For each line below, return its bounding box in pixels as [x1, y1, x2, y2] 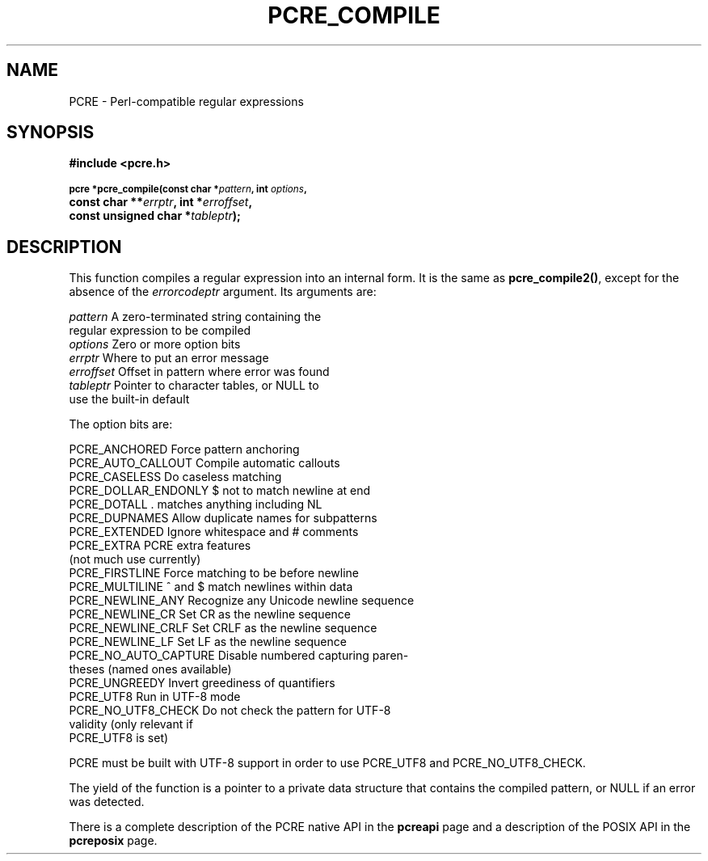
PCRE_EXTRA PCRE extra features [69, 538, 251, 553]
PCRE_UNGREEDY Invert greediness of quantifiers [69, 676, 335, 690]
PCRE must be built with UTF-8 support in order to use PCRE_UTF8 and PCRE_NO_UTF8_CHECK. [69, 756, 586, 770]
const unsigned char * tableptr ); [69, 209, 241, 223]
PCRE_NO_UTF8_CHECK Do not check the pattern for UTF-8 [69, 703, 391, 718]
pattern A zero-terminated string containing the [69, 310, 322, 324]
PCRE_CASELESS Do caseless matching [69, 470, 282, 484]
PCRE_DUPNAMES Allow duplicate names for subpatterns [69, 511, 377, 525]
